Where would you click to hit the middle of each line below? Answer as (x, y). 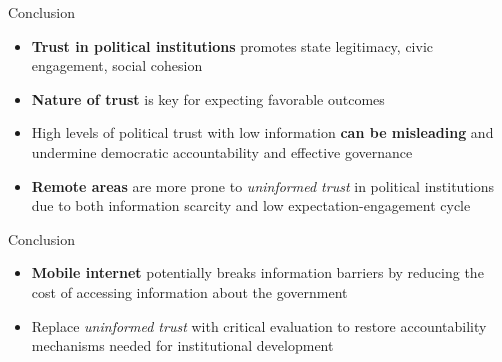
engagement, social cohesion (117, 65)
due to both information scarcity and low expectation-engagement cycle (251, 205)
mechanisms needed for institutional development (182, 345)
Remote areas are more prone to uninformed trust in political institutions (263, 185)
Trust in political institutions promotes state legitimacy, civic (232, 45)
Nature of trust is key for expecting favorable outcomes (208, 98)
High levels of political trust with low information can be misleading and (262, 132)
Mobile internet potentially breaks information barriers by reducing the (257, 272)
